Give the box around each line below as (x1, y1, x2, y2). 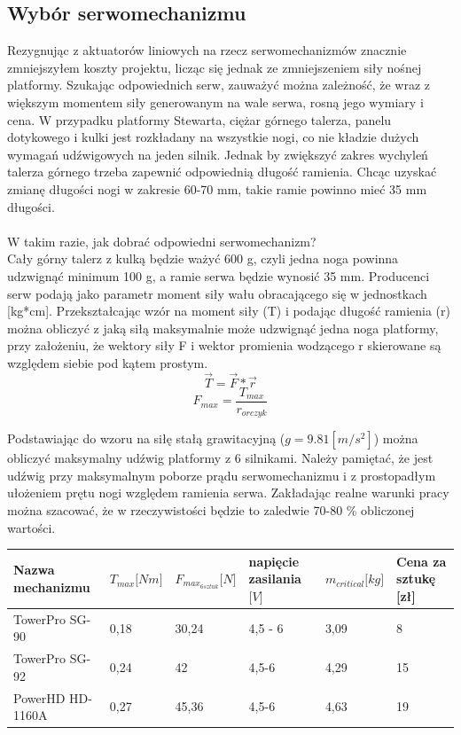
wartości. (7, 518, 56, 536)
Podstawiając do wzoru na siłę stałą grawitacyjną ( (7, 429, 285, 448)
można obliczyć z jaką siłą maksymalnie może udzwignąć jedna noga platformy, (7, 318, 439, 337)
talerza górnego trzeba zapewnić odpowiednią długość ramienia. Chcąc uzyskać (7, 162, 437, 181)
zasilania (248, 569, 301, 588)
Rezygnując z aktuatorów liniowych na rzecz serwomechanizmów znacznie (7, 41, 407, 59)
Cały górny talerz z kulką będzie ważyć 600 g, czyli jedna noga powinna (7, 249, 399, 268)
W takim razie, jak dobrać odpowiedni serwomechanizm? (7, 231, 316, 250)
